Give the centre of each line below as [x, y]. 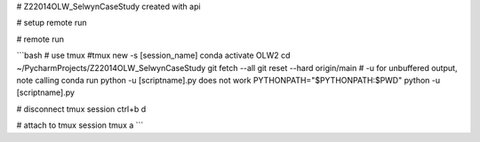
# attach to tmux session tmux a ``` [80, 125]
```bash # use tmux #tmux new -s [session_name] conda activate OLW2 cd [153, 55]
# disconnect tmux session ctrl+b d [81, 109]
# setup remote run [52, 23]
